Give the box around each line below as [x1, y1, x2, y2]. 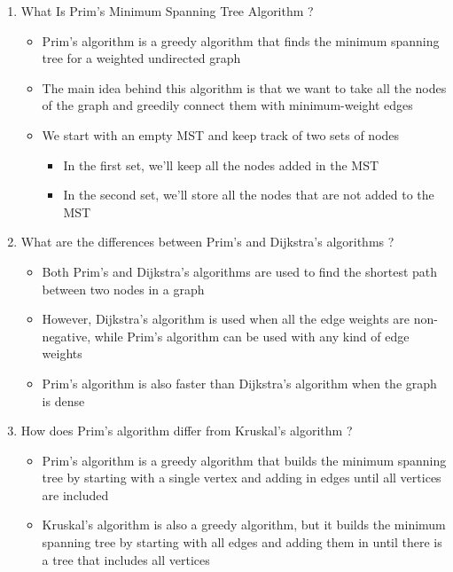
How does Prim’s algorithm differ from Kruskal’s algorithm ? [20, 421, 353, 440]
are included [42, 485, 109, 504]
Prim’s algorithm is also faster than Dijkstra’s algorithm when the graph [42, 373, 437, 392]
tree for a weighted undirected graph [42, 49, 241, 67]
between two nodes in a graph [42, 279, 205, 298]
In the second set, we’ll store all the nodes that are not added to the [63, 185, 434, 204]
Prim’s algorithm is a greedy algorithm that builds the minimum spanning [42, 451, 447, 469]
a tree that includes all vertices [42, 550, 210, 568]
